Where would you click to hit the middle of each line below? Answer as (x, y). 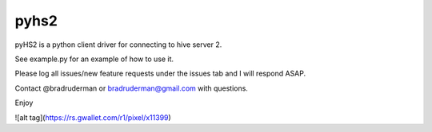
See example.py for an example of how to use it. (94, 59)
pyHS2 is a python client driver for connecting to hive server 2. (118, 45)
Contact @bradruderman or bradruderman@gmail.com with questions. (131, 88)
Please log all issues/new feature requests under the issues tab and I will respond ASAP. (160, 74)
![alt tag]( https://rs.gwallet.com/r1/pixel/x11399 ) (93, 117)
